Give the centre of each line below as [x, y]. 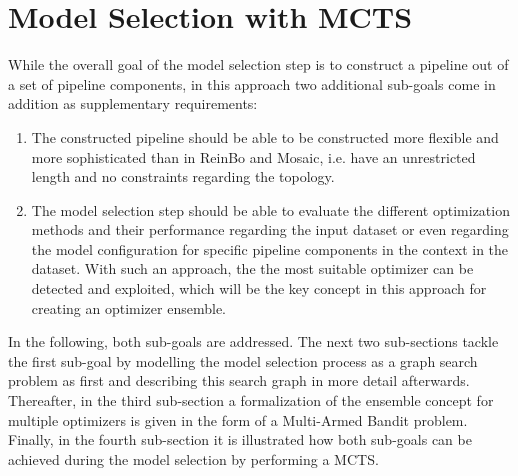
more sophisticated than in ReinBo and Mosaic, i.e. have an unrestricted [253, 156]
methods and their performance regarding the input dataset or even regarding [270, 229]
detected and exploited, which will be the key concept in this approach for [259, 288]
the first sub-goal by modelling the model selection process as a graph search [243, 360]
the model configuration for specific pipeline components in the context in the [270, 248]
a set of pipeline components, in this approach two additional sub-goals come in [252, 83]
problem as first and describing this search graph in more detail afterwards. [239, 380]
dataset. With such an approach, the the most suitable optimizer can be [252, 268]
